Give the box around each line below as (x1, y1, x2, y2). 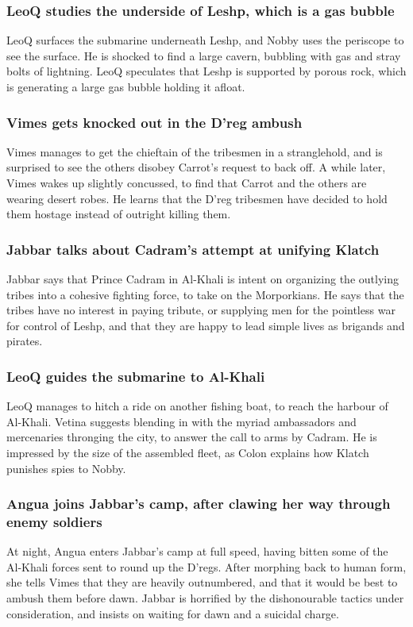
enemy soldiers (6, 512, 102, 531)
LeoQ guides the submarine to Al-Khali (6, 366, 265, 386)
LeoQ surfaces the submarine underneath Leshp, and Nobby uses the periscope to (6, 32, 404, 48)
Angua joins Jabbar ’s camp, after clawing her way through (6, 494, 391, 514)
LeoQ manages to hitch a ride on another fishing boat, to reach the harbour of (6, 398, 388, 414)
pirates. (6, 333, 43, 349)
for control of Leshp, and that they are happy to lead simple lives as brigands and (6, 317, 405, 333)
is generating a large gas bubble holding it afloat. (6, 79, 245, 94)
